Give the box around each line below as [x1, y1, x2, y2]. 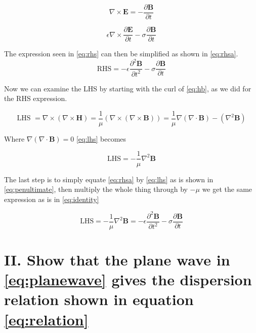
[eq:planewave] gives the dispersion [4, 269, 252, 290]
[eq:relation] [4, 309, 89, 329]
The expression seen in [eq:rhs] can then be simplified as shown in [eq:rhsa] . [4, 48, 238, 59]
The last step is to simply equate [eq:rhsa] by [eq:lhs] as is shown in [4, 174, 214, 184]
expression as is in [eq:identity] [4, 193, 99, 204]
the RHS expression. [4, 93, 67, 104]
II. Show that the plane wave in [4, 249, 230, 270]
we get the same [202, 184, 252, 194]
